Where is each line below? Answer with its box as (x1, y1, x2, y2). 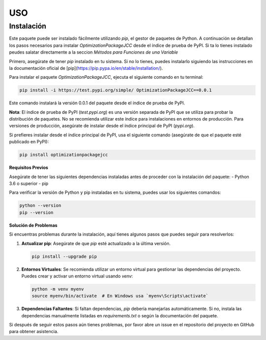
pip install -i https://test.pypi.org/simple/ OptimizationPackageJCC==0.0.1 (19, 88, 212, 93)
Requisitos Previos (9, 165, 49, 171)
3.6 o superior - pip (9, 181, 49, 186)
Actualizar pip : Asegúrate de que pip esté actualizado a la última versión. (21, 240, 171, 246)
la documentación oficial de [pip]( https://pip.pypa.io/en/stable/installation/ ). (9, 65, 163, 71)
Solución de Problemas (9, 222, 58, 228)
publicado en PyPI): (9, 139, 49, 145)
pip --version (19, 210, 54, 215)
